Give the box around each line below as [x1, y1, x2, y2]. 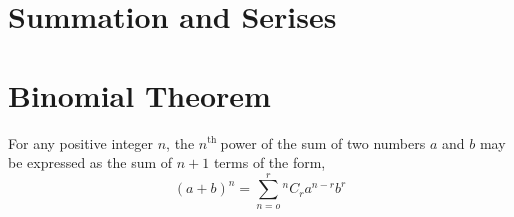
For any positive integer [8, 132, 154, 153]
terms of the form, [213, 152, 326, 173]
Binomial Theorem [8, 74, 271, 115]
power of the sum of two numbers [220, 132, 426, 153]
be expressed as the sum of [8, 152, 173, 173]
